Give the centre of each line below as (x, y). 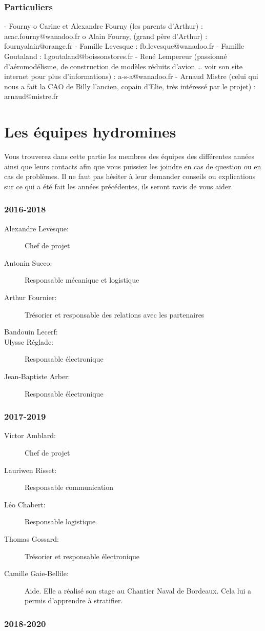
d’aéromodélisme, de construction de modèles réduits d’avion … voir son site (123, 66)
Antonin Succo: (28, 262)
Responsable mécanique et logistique (82, 280)
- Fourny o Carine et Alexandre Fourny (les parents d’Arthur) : (104, 26)
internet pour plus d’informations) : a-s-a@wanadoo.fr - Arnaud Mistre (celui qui (131, 76)
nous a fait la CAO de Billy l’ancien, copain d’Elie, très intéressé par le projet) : (130, 86)
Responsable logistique (60, 521)
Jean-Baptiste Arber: (37, 376)
